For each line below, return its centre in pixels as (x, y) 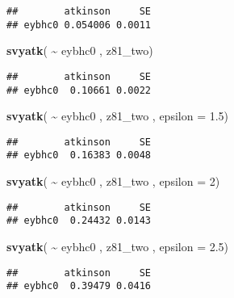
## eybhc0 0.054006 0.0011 (79, 25)
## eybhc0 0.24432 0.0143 (79, 221)
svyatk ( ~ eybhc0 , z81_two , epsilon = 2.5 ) (118, 247)
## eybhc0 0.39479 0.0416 (79, 286)
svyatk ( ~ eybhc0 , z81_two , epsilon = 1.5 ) (118, 116)
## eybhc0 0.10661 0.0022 (79, 90)
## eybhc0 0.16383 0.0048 (79, 155)
